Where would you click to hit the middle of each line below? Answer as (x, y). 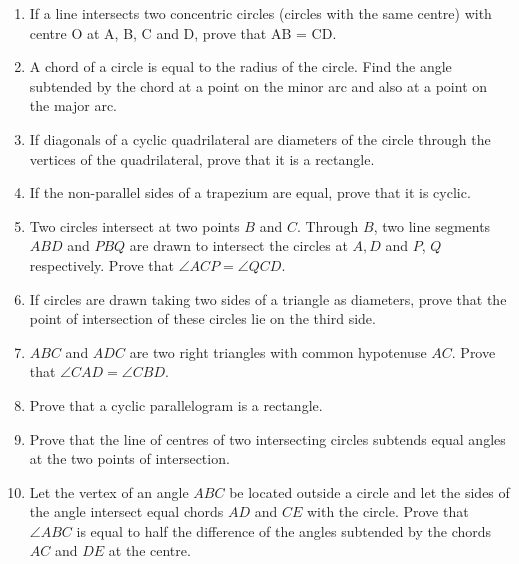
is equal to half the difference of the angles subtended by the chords (284, 530)
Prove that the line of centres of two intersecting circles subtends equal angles (267, 438)
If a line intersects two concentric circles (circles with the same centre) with (260, 13)
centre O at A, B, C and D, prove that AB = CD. (183, 32)
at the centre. (149, 550)
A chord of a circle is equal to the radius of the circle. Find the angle (240, 66)
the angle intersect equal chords (126, 511)
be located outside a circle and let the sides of (369, 491)
